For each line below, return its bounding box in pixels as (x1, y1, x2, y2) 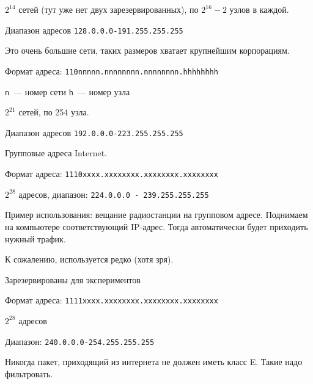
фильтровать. (5, 367, 53, 380)
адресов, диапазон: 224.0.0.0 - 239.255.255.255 (18, 187, 209, 200)
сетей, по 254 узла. (18, 106, 89, 118)
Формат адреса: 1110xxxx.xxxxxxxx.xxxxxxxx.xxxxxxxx (5, 167, 218, 179)
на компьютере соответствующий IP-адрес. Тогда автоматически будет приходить (5, 220, 308, 233)
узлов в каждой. (229, 3, 289, 15)
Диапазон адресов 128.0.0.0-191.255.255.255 (5, 23, 183, 36)
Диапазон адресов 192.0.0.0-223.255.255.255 (5, 126, 183, 139)
